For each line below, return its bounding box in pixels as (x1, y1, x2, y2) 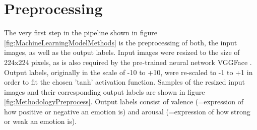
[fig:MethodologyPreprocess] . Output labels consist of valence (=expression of (4, 96, 243, 107)
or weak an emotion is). (4, 116, 77, 126)
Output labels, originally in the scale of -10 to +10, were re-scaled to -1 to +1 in (4, 67, 253, 77)
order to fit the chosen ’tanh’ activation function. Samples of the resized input (4, 77, 245, 87)
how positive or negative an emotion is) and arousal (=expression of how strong (4, 106, 250, 116)
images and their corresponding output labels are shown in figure (4, 86, 205, 97)
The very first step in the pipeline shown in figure (4, 27, 158, 38)
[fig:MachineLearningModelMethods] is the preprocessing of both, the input (4, 37, 237, 47)
